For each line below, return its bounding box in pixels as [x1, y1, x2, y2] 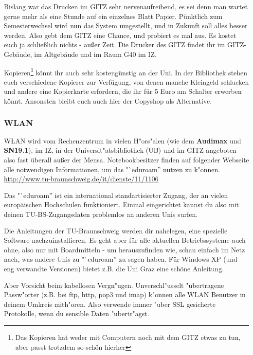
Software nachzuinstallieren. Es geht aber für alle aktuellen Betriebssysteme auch [4, 235, 246, 245]
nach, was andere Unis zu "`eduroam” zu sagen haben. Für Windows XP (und [4, 254, 237, 264]
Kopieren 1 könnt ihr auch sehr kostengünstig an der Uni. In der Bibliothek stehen [4, 66, 248, 77]
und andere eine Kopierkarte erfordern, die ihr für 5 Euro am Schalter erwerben [4, 86, 242, 96]
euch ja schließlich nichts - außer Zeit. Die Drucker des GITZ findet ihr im [4, 39, 225, 50]
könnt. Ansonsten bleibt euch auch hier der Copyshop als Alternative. [4, 96, 212, 106]
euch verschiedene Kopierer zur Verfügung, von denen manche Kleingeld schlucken [4, 76, 249, 87]
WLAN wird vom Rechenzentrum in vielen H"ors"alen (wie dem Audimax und [4, 135, 241, 145]
